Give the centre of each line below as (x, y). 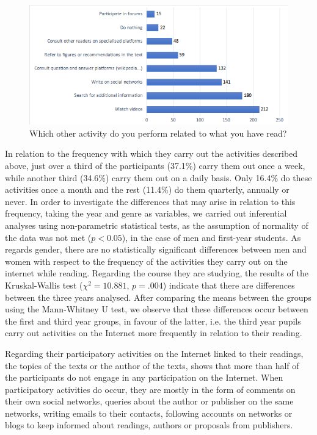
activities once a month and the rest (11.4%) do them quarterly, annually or (147, 189)
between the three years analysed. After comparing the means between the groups (158, 297)
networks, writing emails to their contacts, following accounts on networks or (149, 413)
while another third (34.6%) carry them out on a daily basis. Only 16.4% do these (158, 177)
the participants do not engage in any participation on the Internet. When (144, 377)
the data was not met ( (48, 237)
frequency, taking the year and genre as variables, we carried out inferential (146, 213)
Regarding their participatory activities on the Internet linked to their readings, (154, 353)
